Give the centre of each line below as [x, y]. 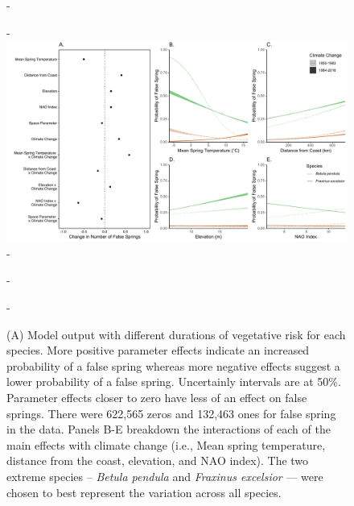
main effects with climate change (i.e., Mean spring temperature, [166, 444]
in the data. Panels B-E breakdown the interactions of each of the [169, 429]
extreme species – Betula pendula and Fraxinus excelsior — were [165, 476]
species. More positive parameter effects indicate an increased [158, 350]
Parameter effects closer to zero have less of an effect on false [157, 398]
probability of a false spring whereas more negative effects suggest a [173, 365]
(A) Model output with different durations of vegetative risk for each [176, 334]
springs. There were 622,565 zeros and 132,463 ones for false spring [171, 413]
